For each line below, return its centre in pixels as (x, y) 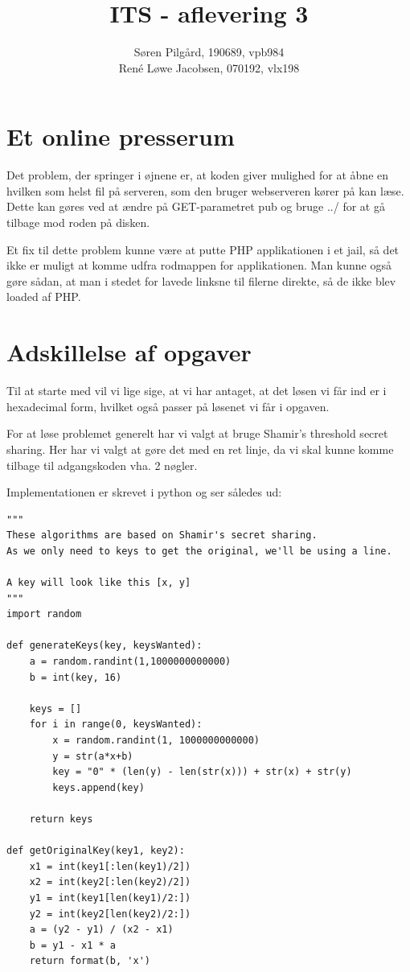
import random (44, 614)
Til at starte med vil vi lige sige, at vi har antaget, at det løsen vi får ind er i (197, 391)
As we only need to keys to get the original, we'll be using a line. (199, 551)
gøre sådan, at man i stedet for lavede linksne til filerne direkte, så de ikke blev (201, 280)
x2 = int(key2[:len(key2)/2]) (110, 882)
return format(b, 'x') (90, 961)
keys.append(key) (98, 787)
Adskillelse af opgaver (129, 352)
